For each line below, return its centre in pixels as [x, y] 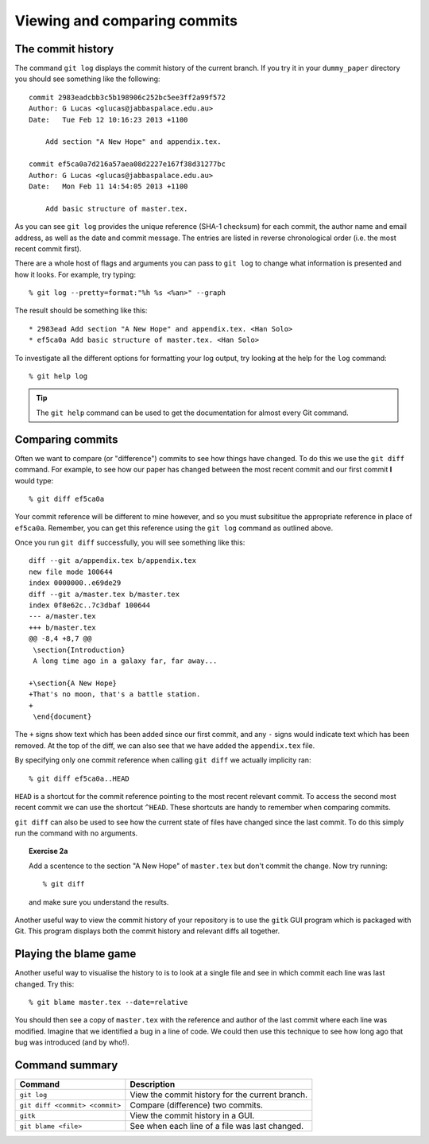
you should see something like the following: [87, 79]
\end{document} [62, 716]
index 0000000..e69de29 [75, 583]
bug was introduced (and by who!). [72, 1042]
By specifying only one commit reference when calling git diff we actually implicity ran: [163, 760]
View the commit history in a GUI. [192, 1115]
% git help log [58, 376]
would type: [34, 480]
